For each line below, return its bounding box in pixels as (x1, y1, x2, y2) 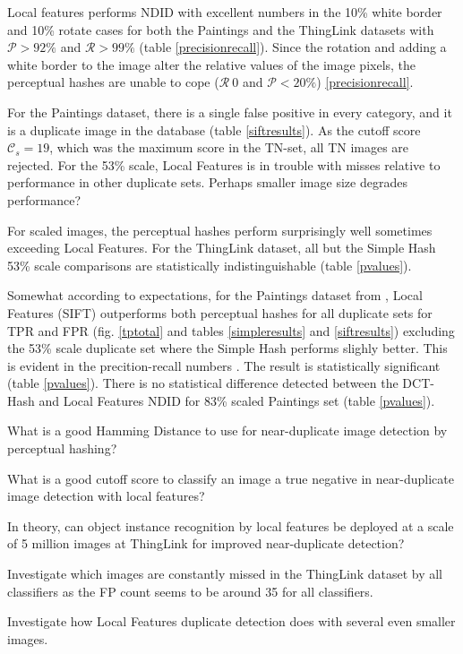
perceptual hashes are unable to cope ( (7, 73, 219, 91)
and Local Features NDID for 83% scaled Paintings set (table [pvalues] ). (39, 391, 435, 409)
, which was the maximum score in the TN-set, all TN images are (49, 138, 409, 157)
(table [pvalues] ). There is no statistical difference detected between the (7, 374, 399, 392)
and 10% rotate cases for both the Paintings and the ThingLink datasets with (7, 20, 434, 39)
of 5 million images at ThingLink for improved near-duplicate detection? (7, 534, 405, 553)
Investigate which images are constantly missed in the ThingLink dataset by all (7, 564, 442, 583)
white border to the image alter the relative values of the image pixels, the (7, 55, 416, 73)
